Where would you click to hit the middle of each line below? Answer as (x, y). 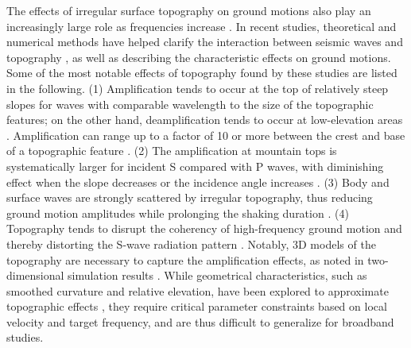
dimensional (35, 275)
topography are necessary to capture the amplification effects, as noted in (185, 259)
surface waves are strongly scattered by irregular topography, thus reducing (190, 197)
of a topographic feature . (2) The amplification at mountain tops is (172, 151)
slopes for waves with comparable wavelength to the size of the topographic (190, 104)
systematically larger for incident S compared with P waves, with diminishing (195, 166)
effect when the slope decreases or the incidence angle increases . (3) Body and (198, 182)
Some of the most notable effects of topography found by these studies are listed (202, 73)
